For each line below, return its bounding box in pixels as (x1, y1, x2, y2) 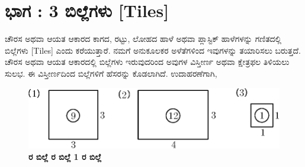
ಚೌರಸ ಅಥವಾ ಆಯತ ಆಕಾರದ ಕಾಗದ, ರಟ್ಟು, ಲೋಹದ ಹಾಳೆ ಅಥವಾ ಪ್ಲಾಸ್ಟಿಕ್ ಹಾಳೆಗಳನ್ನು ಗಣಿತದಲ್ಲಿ (5, 32, 282, 45)
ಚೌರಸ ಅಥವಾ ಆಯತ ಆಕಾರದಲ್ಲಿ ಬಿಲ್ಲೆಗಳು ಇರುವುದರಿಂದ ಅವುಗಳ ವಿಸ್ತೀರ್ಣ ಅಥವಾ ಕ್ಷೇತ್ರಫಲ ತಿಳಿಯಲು (5, 55, 290, 68)
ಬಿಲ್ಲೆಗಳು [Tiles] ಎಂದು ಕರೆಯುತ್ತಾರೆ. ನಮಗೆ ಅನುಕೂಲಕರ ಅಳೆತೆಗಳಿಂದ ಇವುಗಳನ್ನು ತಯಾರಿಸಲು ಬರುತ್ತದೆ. (5, 44, 301, 56)
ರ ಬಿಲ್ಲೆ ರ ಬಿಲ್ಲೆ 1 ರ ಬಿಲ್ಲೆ (28, 150, 101, 163)
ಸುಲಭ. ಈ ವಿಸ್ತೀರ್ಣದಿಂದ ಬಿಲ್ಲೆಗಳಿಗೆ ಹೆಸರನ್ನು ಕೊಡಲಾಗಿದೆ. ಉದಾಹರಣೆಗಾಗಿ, (5, 67, 217, 79)
